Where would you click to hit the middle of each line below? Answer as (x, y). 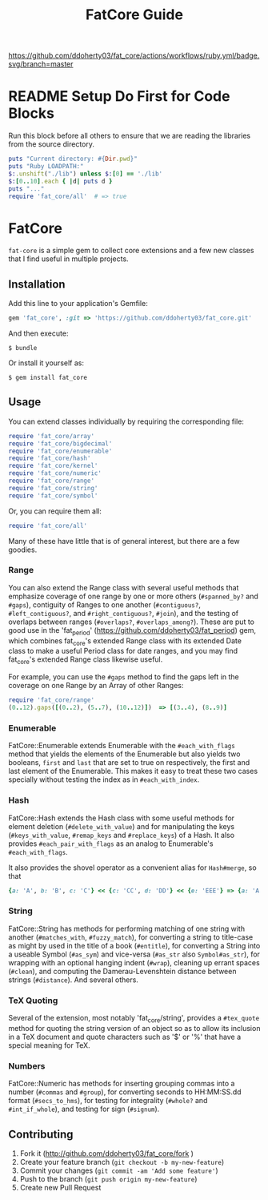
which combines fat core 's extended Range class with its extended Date (125, 641)
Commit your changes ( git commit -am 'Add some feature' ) (119, 1170)
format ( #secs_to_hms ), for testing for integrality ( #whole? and (108, 1101)
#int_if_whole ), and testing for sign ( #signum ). (84, 1109)
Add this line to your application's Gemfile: (78, 304)
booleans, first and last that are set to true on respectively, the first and (129, 763)
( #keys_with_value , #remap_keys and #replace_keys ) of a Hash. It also (121, 835)
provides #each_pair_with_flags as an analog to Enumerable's (111, 844)
